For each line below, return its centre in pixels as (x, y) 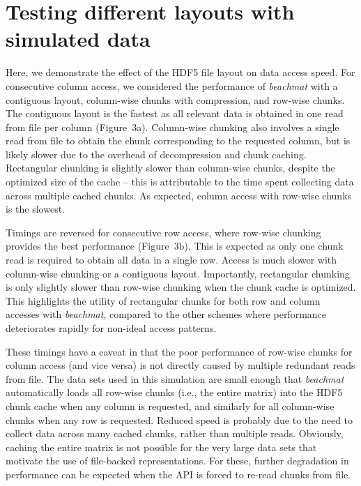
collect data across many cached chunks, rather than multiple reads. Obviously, (175, 433)
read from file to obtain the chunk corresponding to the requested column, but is (178, 141)
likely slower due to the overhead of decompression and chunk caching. (156, 154)
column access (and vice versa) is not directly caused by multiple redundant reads (180, 365)
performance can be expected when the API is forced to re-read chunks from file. (178, 474)
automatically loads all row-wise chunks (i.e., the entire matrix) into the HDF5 (174, 392)
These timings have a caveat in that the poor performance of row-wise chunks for (179, 351)
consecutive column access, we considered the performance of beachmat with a (172, 85)
